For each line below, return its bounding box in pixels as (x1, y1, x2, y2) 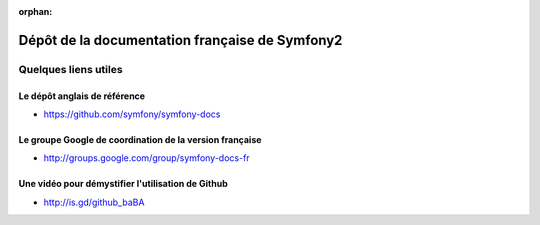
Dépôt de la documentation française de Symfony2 (18, 31, 343, 49)
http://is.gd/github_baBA (43, 196, 145, 208)
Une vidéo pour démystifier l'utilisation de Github (18, 178, 229, 190)
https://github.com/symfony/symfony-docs (43, 108, 221, 120)
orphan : (18, 6, 53, 17)
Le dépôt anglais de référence (18, 90, 145, 102)
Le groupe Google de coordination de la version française (18, 133, 262, 145)
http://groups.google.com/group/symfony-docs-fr (43, 152, 250, 164)
